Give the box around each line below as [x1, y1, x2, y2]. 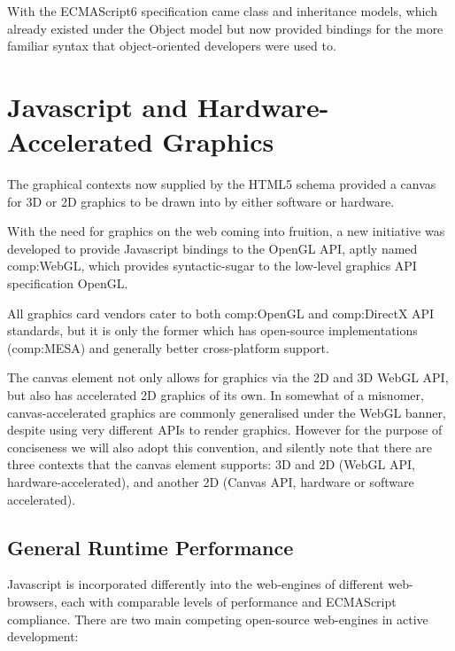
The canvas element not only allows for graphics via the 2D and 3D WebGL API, [7, 368, 449, 387]
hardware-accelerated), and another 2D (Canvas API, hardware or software [7, 473, 414, 490]
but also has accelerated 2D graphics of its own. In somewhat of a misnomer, [7, 386, 424, 404]
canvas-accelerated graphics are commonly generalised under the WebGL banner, [7, 403, 446, 421]
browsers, [7, 592, 58, 610]
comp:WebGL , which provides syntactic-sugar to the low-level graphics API [7, 256, 417, 275]
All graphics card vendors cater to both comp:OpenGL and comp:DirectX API [7, 303, 435, 322]
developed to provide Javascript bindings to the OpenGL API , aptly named [7, 239, 418, 257]
